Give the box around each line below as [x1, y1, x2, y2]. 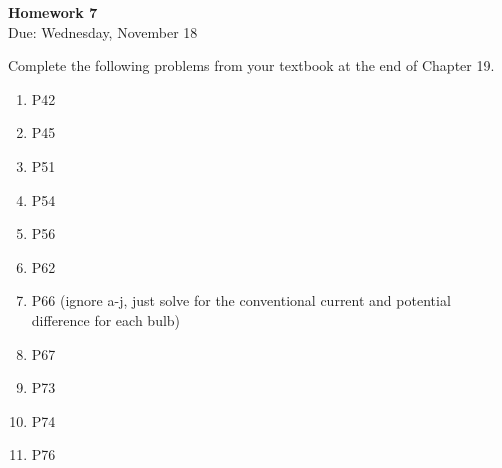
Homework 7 [8, 2, 98, 22]
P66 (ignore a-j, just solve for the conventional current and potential [31, 290, 451, 311]
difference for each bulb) [31, 309, 181, 330]
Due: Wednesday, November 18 [8, 21, 198, 42]
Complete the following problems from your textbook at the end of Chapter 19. [8, 55, 495, 76]
